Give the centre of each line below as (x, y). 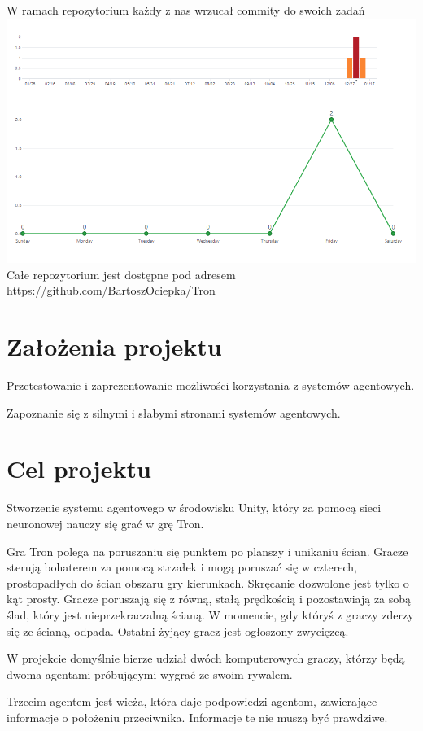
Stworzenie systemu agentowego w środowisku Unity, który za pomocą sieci (194, 508)
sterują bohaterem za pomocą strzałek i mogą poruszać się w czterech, (182, 567)
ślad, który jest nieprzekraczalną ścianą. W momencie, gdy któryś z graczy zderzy (210, 614)
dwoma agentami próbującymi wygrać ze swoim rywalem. (150, 674)
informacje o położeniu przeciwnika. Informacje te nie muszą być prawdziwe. (197, 717)
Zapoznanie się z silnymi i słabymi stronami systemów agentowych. (174, 412)
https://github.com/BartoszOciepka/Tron (111, 290)
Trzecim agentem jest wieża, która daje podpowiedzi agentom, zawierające (192, 701)
